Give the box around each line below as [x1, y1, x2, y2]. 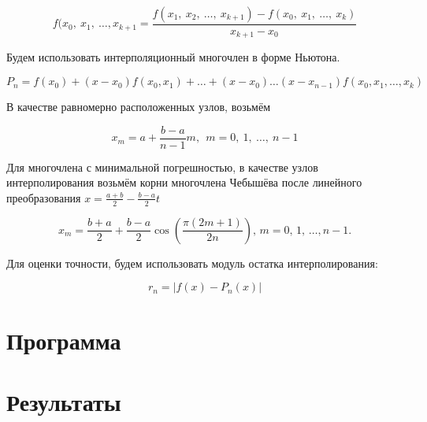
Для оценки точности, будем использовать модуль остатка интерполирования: [6, 254, 378, 271]
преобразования [6, 189, 81, 205]
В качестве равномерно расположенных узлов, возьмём [6, 98, 271, 115]
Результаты [6, 385, 121, 417]
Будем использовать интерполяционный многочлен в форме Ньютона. [6, 49, 340, 65]
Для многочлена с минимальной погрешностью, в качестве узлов [6, 158, 318, 175]
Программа [6, 324, 121, 356]
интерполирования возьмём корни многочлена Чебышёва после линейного [6, 174, 362, 191]
